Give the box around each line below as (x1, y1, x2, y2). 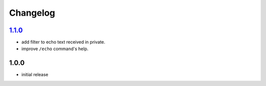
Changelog (9, 7, 55, 18)
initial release (21, 72, 49, 78)
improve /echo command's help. (21, 46, 89, 52)
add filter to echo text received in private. (21, 39, 105, 45)
